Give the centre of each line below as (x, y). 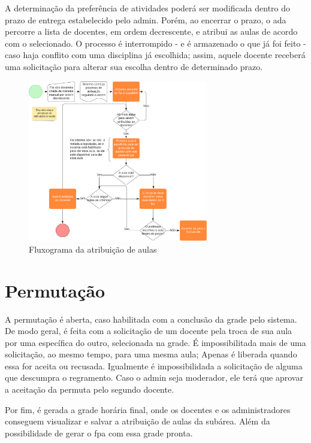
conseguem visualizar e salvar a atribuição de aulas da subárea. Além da (138, 421)
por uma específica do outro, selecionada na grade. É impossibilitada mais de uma (155, 342)
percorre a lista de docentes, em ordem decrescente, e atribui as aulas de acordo (151, 31)
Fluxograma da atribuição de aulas (93, 249)
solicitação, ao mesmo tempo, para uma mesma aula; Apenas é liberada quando (151, 354)
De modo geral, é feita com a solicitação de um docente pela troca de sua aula (149, 331)
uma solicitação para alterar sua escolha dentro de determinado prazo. (134, 66)
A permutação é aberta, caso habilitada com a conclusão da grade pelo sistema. (151, 319)
